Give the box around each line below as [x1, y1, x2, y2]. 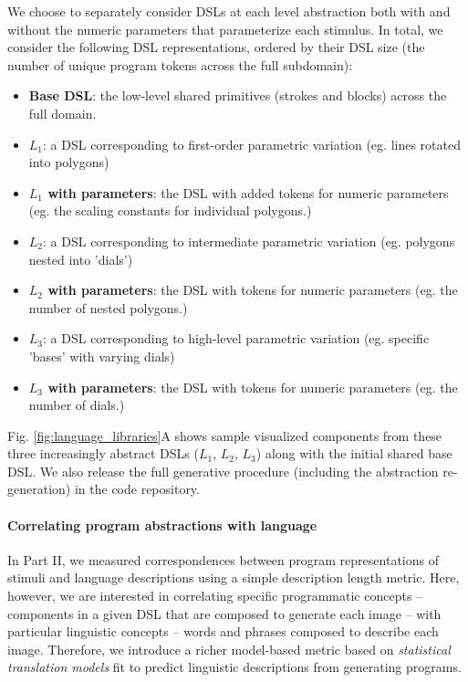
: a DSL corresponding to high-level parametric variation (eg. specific [43, 329, 430, 348]
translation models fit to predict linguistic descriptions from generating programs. [7, 657, 462, 677]
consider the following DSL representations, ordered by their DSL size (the [7, 37, 425, 57]
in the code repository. [74, 479, 200, 498]
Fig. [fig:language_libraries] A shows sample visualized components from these [7, 425, 442, 445]
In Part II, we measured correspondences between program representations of [7, 550, 439, 569]
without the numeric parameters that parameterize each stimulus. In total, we [7, 19, 443, 38]
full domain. [28, 103, 97, 122]
